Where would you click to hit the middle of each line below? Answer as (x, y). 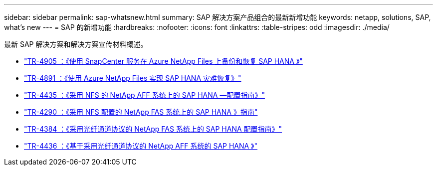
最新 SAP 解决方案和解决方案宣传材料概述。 (76, 44)
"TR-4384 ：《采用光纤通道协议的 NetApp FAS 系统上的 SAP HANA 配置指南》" (153, 129)
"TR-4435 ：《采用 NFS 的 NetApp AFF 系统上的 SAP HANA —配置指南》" (144, 95)
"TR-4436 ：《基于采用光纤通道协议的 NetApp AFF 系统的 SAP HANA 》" (141, 146)
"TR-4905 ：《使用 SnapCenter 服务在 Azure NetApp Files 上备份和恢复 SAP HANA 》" (163, 61)
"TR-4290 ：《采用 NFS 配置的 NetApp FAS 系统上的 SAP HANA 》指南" (141, 112)
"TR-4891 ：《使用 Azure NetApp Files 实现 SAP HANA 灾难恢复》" (133, 78)
